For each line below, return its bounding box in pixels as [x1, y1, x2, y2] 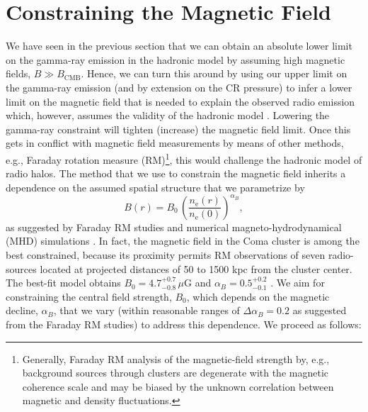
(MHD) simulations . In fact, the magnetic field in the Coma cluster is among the [6, 233, 360, 248]
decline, [6, 303, 38, 318]
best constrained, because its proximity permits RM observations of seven [6, 247, 326, 262]
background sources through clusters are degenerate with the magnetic [22, 365, 328, 380]
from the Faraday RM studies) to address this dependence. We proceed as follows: [6, 316, 362, 331]
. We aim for [270, 275, 325, 290]
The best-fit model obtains [6, 275, 121, 290]
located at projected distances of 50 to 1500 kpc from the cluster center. [40, 261, 352, 276]
